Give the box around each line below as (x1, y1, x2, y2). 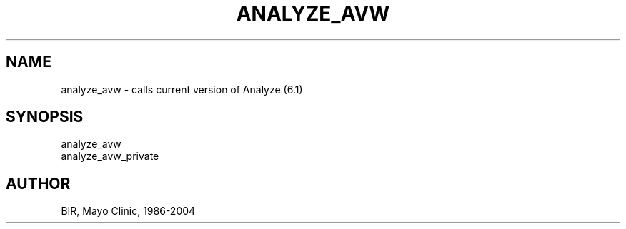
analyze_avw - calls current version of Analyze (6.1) (61, 83, 303, 96)
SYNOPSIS (6, 108, 84, 126)
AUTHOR (6, 174, 71, 193)
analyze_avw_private (61, 150, 159, 163)
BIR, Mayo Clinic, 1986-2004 (61, 205, 196, 218)
